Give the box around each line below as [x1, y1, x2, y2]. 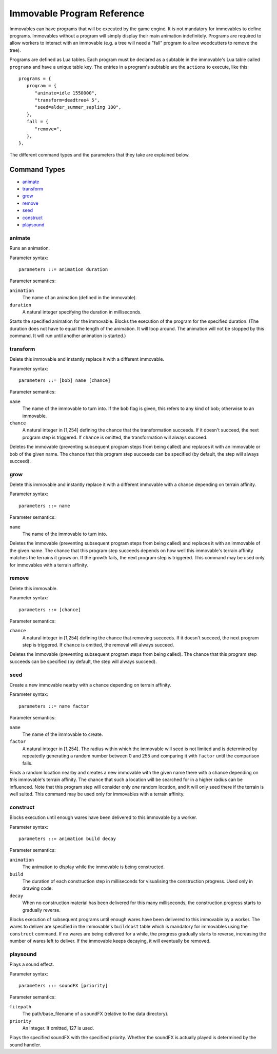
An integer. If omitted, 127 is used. [22, 1025, 94, 1031]
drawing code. [22, 885, 53, 891]
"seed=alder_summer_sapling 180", [34, 104, 122, 110]
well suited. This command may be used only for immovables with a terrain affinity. [9, 791, 185, 797]
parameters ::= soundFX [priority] [18, 983, 108, 988]
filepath [9, 1004, 32, 1009]
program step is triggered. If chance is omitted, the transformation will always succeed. [22, 434, 208, 440]
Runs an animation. [9, 245, 50, 251]
